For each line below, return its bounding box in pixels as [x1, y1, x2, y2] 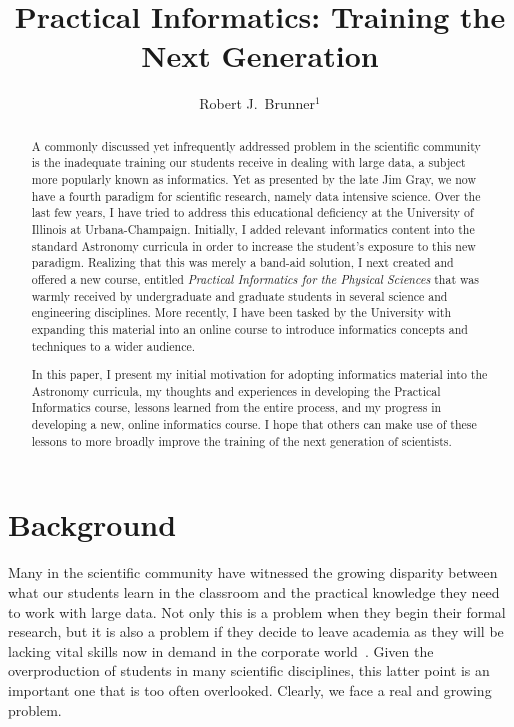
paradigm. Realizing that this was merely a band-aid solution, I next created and [31, 254, 454, 271]
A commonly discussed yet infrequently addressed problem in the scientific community [31, 137, 481, 154]
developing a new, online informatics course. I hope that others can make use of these [31, 416, 477, 433]
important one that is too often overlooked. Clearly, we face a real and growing [8, 679, 492, 700]
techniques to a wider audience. [31, 337, 196, 354]
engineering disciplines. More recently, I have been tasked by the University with [31, 304, 451, 321]
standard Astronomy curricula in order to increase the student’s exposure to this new [31, 237, 476, 254]
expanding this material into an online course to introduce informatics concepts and [31, 320, 468, 337]
